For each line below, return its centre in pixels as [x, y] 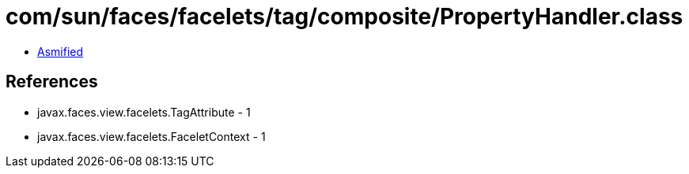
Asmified [61, 51]
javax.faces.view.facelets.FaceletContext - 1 [151, 136]
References [52, 82]
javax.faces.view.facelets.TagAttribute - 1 [144, 112]
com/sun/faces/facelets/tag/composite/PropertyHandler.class [344, 17]
